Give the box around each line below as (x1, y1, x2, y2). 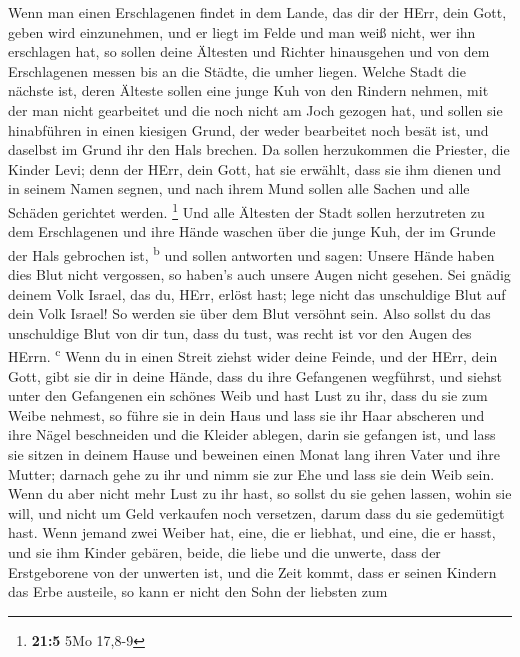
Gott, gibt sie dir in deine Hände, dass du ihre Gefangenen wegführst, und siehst (8, 365, 502, 386)
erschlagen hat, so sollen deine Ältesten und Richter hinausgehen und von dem (8, 41, 490, 62)
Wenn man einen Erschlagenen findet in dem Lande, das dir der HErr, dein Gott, (8, 2, 507, 22)
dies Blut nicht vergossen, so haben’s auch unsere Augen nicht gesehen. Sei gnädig (8, 264, 511, 285)
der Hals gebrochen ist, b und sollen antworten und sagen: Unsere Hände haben (8, 241, 495, 265)
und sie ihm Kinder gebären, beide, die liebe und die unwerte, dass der (8, 542, 441, 562)
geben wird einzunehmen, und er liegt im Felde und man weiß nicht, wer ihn (8, 21, 476, 42)
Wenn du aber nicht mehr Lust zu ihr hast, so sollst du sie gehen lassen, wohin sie (8, 483, 512, 504)
